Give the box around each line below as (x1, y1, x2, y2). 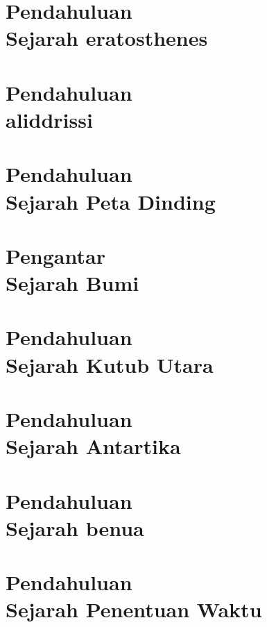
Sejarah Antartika (6, 432, 181, 460)
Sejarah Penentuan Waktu (6, 595, 262, 624)
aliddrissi (6, 105, 93, 133)
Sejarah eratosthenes (6, 24, 208, 52)
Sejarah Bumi (6, 269, 139, 297)
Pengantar (6, 241, 105, 269)
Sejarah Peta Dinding (6, 187, 216, 215)
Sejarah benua (6, 513, 144, 542)
